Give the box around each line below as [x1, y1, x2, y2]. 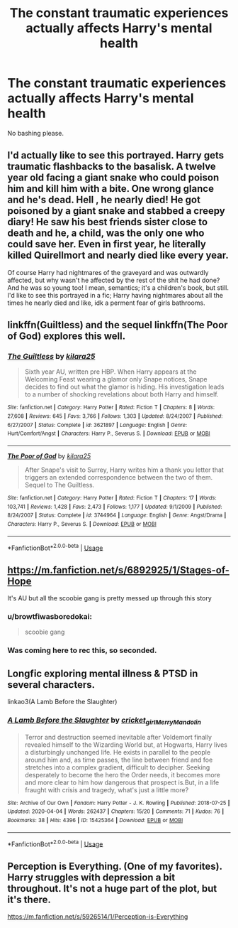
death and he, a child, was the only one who [7, 227, 205, 239]
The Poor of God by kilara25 [7, 452, 91, 460]
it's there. [7, 893, 51, 905]
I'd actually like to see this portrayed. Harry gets [7, 149, 225, 161]
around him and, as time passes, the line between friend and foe [24, 755, 213, 764]
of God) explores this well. [7, 330, 126, 342]
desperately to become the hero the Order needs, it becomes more [24, 770, 221, 779]
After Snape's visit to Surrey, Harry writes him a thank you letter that [24, 465, 225, 474]
